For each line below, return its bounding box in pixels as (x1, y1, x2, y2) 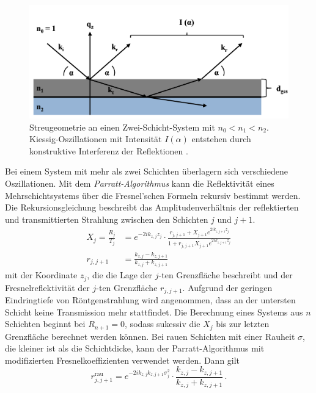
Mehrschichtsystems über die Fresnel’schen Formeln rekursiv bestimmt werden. (5, 189, 301, 201)
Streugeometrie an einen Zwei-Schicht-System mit (29, 120, 215, 133)
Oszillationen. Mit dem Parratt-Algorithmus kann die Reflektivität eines (5, 177, 274, 190)
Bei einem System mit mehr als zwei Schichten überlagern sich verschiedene (5, 165, 288, 178)
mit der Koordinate (5, 269, 78, 281)
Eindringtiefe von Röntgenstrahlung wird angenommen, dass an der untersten (5, 294, 296, 306)
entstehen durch (191, 132, 251, 145)
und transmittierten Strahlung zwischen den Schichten (5, 212, 208, 225)
